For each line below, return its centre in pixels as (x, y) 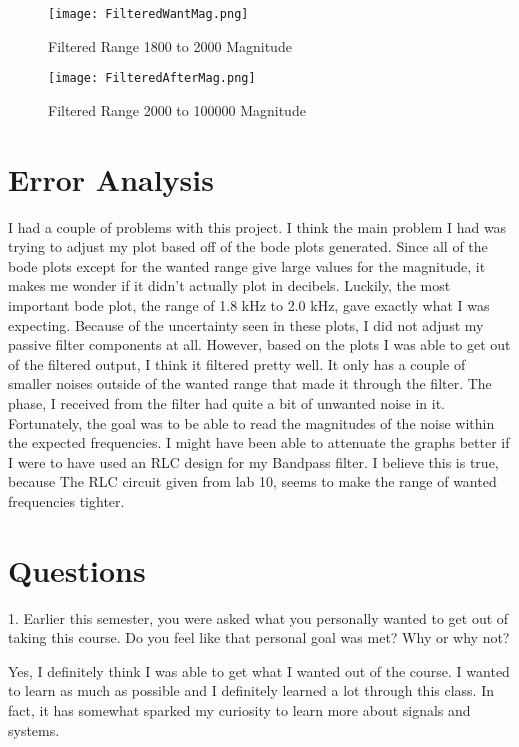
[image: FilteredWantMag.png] (148, 14)
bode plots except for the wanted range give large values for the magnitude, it (247, 265)
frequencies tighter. (66, 500)
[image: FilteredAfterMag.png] (152, 78)
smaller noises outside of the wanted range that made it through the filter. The (250, 383)
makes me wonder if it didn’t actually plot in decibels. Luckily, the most (229, 285)
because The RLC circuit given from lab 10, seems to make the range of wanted (252, 481)
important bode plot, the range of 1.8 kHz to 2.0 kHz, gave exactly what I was (249, 305)
